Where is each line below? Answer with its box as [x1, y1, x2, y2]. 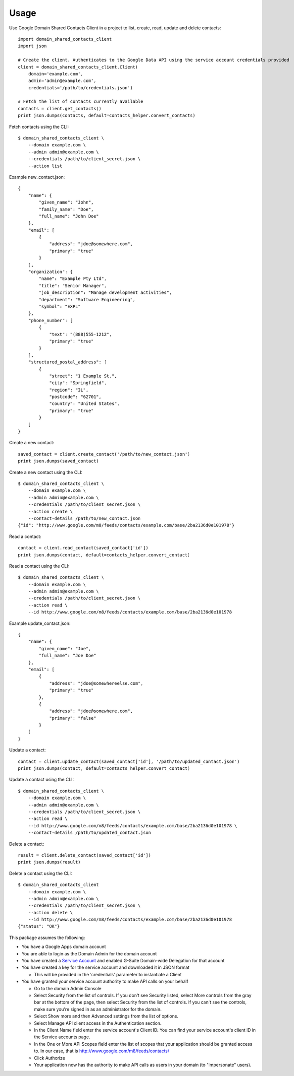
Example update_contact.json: [9, 620, 71, 626]
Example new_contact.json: [9, 174, 65, 180]
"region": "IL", [49, 387, 89, 393]
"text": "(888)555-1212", [49, 332, 112, 337]
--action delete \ [28, 910, 73, 915]
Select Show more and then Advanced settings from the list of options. [34, 1013, 178, 1019]
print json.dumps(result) [18, 859, 81, 865]
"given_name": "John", [39, 200, 94, 205]
